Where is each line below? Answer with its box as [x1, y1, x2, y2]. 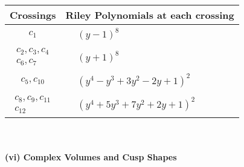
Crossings [10, 8, 56, 22]
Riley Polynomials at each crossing [65, 8, 234, 22]
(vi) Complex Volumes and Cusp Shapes [5, 151, 177, 163]
